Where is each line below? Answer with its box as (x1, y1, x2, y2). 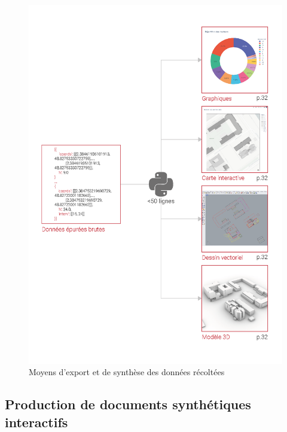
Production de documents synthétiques (5, 395, 251, 413)
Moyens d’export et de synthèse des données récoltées (29, 366, 225, 378)
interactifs (5, 412, 68, 431)
